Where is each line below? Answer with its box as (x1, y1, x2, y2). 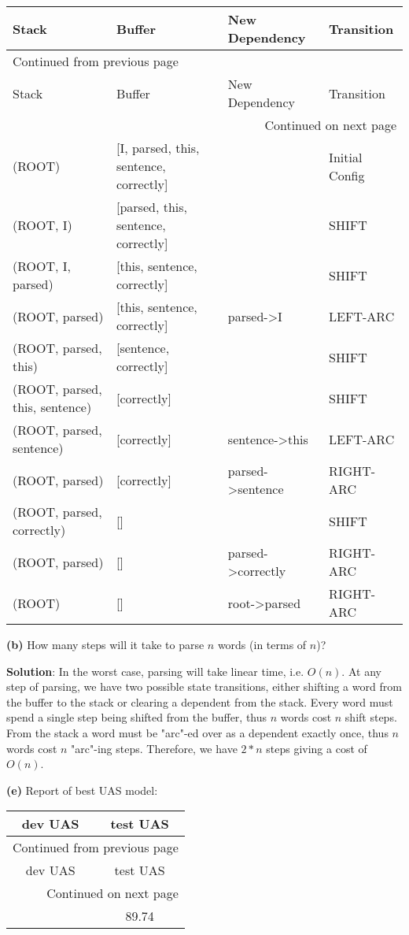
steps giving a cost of (266, 740, 367, 756)
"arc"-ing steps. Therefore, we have (71, 740, 238, 756)
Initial (329, 147, 363, 166)
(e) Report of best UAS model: (6, 781, 158, 798)
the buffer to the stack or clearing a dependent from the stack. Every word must (6, 693, 393, 710)
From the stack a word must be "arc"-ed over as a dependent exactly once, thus (6, 724, 389, 740)
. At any (341, 662, 381, 679)
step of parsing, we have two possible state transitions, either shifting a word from (6, 678, 402, 695)
